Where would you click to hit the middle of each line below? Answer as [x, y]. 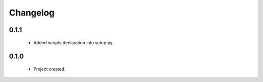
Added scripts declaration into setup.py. [74, 42]
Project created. [49, 69]
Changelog [32, 13]
